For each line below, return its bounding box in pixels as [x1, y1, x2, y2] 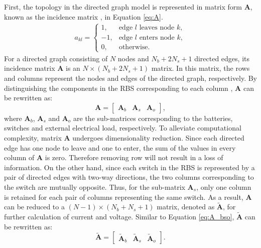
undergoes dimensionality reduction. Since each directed [72, 132, 244, 143]
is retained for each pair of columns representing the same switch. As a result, [4, 191, 243, 202]
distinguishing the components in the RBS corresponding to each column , [4, 82, 233, 93]
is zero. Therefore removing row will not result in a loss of [45, 152, 223, 163]
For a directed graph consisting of [4, 53, 108, 63]
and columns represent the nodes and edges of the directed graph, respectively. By [4, 73, 257, 83]
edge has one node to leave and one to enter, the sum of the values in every [4, 142, 236, 153]
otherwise [118, 43, 148, 51]
